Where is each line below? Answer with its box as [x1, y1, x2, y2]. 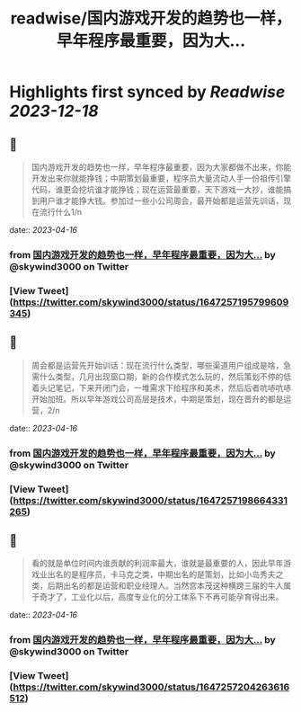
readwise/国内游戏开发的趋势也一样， [10, 8, 292, 29]
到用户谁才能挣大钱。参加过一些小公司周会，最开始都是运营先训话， [31, 195, 284, 206]
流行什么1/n [39, 207, 83, 217]
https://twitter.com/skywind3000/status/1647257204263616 [13, 681, 290, 693]
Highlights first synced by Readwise [9, 82, 286, 102]
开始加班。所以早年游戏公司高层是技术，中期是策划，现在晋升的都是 [31, 393, 284, 405]
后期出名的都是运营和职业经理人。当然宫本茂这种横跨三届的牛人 [47, 581, 284, 592]
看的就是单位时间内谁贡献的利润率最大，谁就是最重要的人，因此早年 [31, 558, 284, 569]
